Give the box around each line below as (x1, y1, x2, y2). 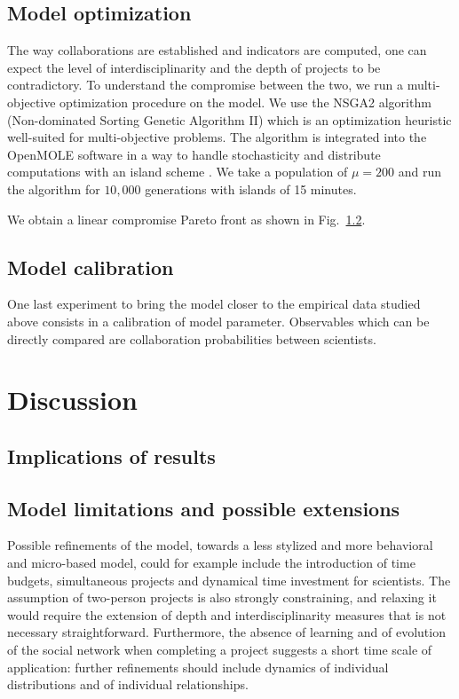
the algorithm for (7, 179, 100, 198)
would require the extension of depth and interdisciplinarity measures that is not (7, 605, 447, 624)
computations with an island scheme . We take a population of (7, 162, 348, 181)
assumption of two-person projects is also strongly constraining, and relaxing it (7, 588, 437, 607)
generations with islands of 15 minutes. (145, 179, 357, 198)
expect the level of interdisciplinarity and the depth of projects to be (7, 58, 381, 76)
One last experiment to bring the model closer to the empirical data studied (7, 295, 421, 313)
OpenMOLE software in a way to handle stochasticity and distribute (7, 145, 381, 163)
